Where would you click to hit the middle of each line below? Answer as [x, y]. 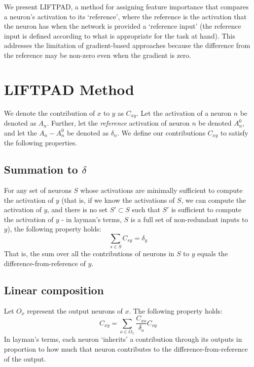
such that [146, 209]
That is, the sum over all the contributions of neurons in [89, 253]
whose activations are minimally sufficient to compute [161, 190]
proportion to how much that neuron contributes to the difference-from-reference [126, 349]
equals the [212, 253]
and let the [20, 132]
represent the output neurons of [75, 310]
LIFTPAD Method [69, 89]
